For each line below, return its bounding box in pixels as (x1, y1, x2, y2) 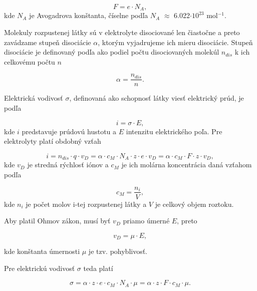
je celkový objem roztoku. (155, 198, 234, 209)
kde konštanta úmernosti (4, 246, 80, 256)
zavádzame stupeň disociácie (4, 37, 91, 47)
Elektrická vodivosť (4, 93, 63, 103)
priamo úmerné (123, 215, 170, 226)
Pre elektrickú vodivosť (4, 262, 75, 273)
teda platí (83, 262, 113, 273)
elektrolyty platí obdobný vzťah (4, 136, 101, 146)
